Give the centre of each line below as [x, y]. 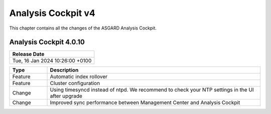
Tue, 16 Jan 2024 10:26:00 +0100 [52, 61]
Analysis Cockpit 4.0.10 [47, 42]
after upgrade [66, 96]
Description [64, 70]
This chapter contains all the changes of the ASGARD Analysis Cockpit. [83, 28]
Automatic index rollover [79, 76]
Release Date [28, 54]
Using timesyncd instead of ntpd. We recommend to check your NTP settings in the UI [152, 90]
